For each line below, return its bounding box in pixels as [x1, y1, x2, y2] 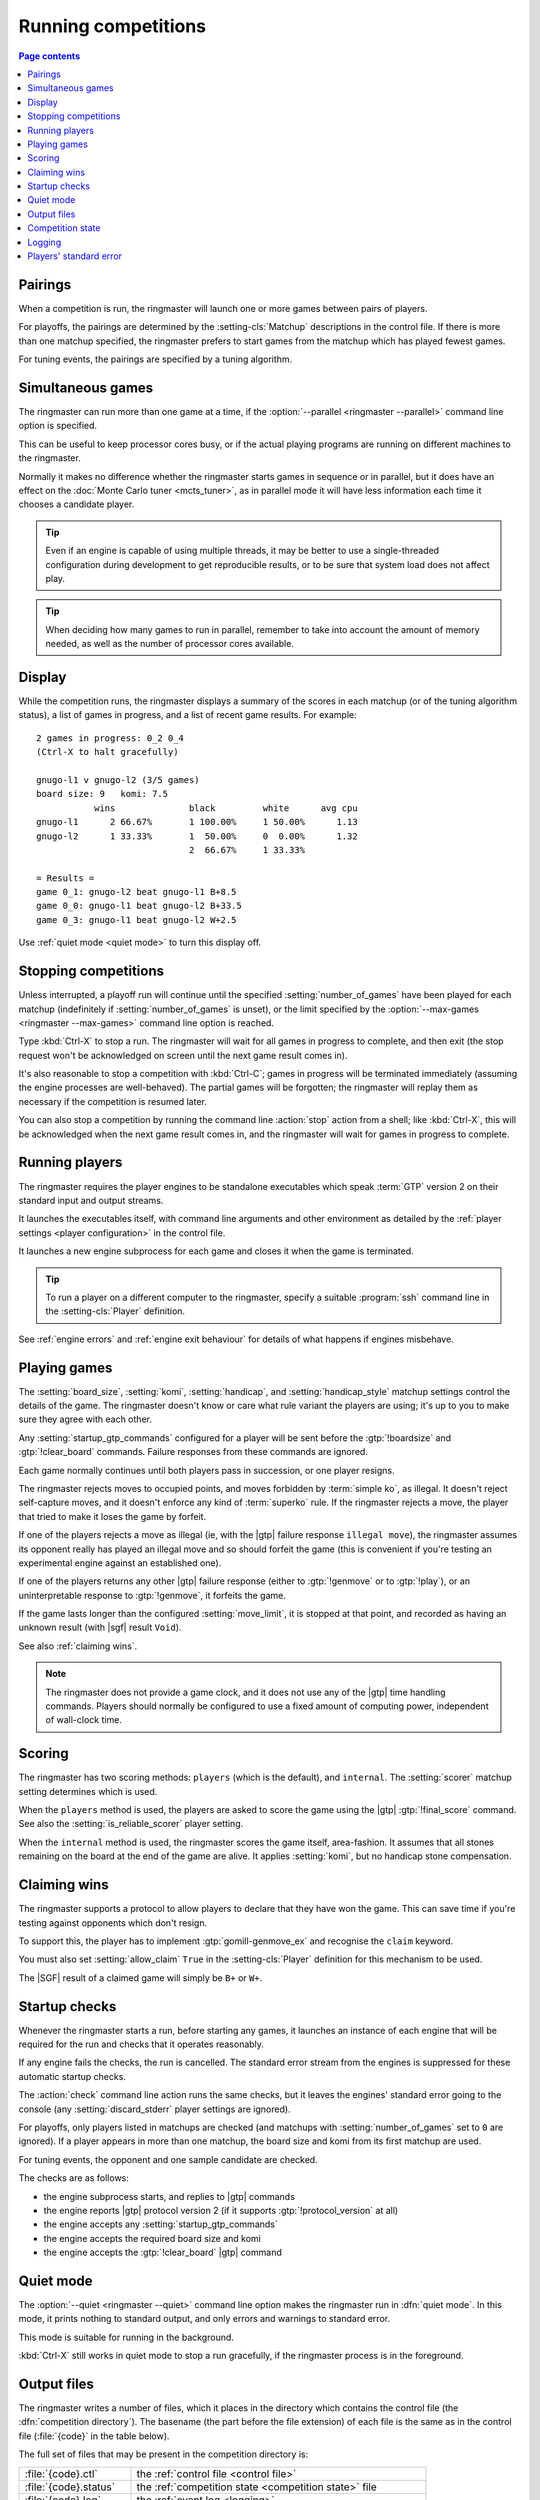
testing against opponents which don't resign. [18, 1916, 208, 1929]
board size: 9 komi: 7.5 [36, 788, 169, 800]
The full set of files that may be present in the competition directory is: [18, 2448, 309, 2460]
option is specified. [18, 420, 98, 432]
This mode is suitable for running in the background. [18, 2331, 235, 2343]
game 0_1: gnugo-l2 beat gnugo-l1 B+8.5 [36, 886, 237, 898]
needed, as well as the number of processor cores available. [45, 638, 295, 650]
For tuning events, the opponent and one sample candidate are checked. [18, 2153, 319, 2165]
